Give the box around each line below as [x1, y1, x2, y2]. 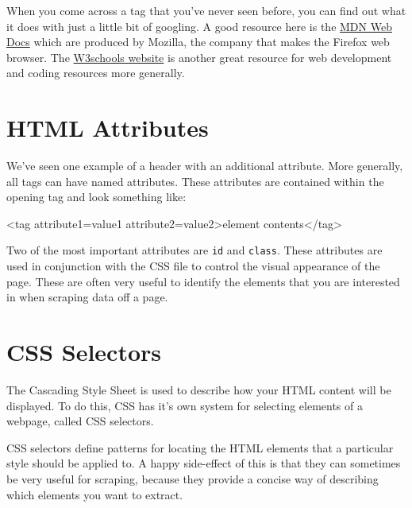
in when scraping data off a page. [6, 289, 168, 305]
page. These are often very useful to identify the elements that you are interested [6, 273, 400, 289]
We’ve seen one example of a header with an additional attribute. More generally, [6, 157, 403, 174]
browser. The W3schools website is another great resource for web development [6, 48, 392, 65]
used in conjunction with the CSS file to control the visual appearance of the [6, 258, 380, 274]
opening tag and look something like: [6, 188, 187, 205]
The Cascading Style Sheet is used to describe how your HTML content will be [6, 382, 391, 398]
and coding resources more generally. [6, 64, 185, 81]
